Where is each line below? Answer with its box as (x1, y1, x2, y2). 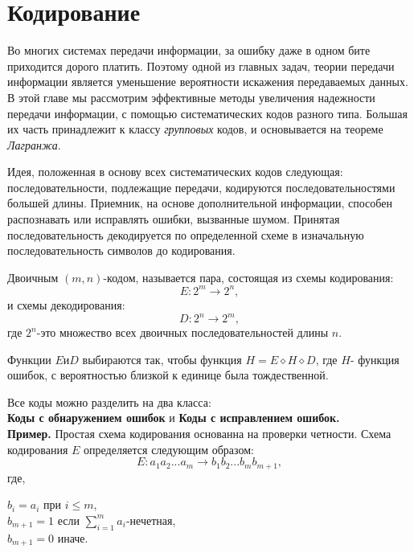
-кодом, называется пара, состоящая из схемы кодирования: (103, 268, 394, 285)
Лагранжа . (7, 136, 61, 153)
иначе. (57, 529, 88, 546)
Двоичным (7, 268, 59, 285)
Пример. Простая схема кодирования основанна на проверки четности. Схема (7, 425, 391, 441)
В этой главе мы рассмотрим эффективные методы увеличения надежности (7, 88, 375, 105)
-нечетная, (125, 511, 176, 528)
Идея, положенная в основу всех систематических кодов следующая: (7, 163, 343, 180)
